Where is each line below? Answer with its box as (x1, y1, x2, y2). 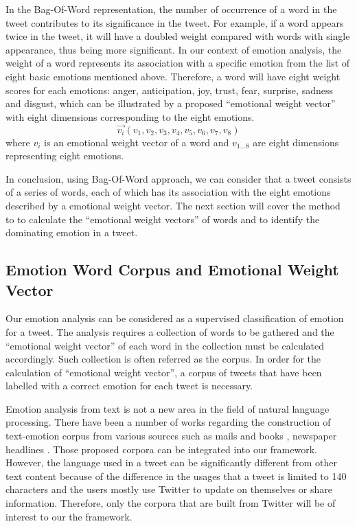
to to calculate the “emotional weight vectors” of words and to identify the (5, 211, 320, 226)
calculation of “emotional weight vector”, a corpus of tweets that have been (5, 365, 322, 379)
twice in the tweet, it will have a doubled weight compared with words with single (5, 29, 350, 43)
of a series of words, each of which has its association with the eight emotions (5, 185, 331, 199)
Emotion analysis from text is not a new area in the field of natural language (5, 401, 330, 415)
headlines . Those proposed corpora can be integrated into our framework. (5, 442, 317, 456)
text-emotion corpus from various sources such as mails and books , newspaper (5, 428, 337, 443)
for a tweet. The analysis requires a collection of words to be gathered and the (5, 324, 334, 339)
